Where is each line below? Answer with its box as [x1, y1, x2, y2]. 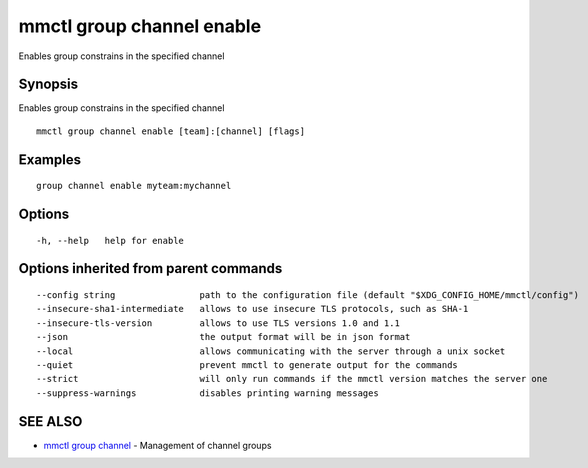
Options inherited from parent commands [18, 260, 283, 277]
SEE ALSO [18, 413, 83, 430]
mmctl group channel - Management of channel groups [43, 439, 272, 451]
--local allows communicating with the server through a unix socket [36, 345, 506, 357]
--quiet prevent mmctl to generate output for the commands [36, 360, 459, 371]
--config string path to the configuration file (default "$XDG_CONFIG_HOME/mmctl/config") [36, 290, 580, 301]
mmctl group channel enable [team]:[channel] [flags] [36, 125, 305, 137]
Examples [18, 151, 82, 168]
